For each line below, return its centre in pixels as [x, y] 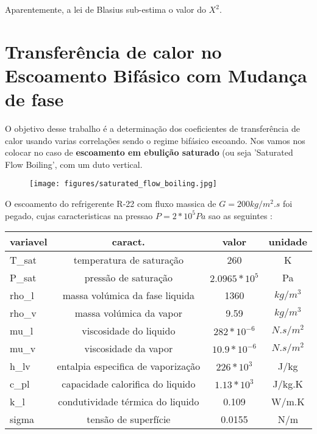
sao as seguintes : [240, 215]
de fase [34, 99]
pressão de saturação [129, 278]
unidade [288, 242]
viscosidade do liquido [129, 331]
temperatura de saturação [129, 260]
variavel [29, 242]
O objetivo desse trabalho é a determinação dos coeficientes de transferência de [152, 128]
